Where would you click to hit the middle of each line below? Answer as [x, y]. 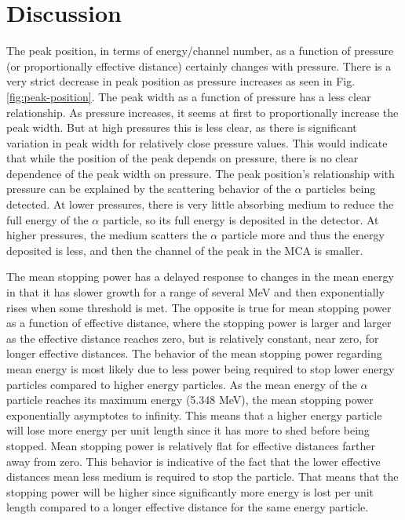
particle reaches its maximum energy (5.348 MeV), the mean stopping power [190, 400]
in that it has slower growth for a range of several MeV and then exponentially [195, 292]
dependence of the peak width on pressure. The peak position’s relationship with [201, 173]
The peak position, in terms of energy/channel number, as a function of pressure [200, 51]
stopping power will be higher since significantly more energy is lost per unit [190, 491]
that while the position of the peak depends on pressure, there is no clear [182, 158]
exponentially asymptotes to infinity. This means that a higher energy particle [194, 415]
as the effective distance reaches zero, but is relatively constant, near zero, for [193, 338]
